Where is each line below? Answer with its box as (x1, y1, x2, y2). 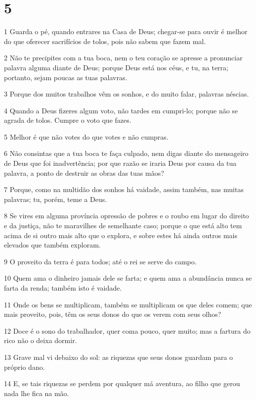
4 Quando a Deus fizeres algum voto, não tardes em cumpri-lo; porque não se (4, 105, 238, 115)
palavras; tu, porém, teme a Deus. (4, 194, 107, 204)
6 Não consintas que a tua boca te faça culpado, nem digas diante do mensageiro (4, 148, 249, 158)
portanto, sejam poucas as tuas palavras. (4, 72, 128, 82)
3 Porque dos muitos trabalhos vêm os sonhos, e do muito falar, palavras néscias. (4, 89, 249, 99)
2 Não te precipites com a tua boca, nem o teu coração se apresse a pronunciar (4, 52, 243, 63)
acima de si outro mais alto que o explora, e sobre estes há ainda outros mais (4, 230, 237, 240)
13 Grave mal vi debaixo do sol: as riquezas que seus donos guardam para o (4, 351, 233, 362)
